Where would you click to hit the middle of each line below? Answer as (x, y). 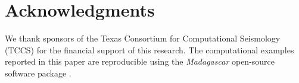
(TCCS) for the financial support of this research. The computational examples (149, 50)
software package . (38, 73)
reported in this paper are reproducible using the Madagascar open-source (140, 61)
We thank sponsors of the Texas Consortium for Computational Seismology (143, 38)
